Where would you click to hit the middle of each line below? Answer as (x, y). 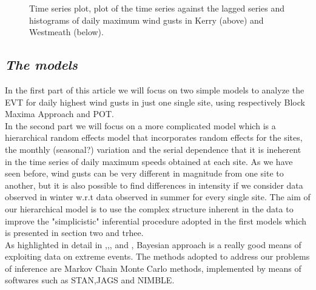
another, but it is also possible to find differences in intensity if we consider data (154, 185)
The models (42, 65)
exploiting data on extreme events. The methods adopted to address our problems (157, 256)
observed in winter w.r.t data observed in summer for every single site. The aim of (158, 197)
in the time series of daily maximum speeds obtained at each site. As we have (149, 161)
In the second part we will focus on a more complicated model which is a (140, 125)
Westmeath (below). (66, 32)
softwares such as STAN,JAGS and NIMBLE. (90, 280)
